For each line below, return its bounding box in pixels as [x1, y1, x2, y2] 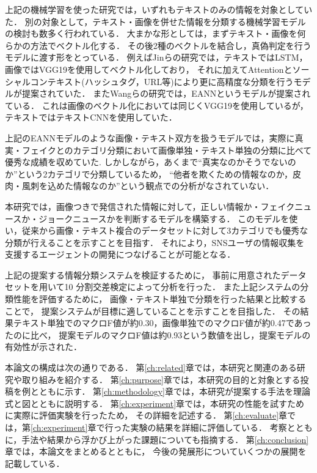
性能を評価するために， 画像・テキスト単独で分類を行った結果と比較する [13, 292, 307, 305]
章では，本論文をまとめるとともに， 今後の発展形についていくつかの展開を [5, 445, 307, 458]
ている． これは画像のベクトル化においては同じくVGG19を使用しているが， [5, 99, 308, 111]
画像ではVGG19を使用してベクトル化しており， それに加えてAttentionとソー [5, 62, 310, 75]
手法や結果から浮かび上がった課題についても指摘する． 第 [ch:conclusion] [21, 433, 309, 445]
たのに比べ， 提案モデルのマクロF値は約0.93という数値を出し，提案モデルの [5, 328, 311, 341]
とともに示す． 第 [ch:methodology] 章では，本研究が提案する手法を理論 [30, 385, 310, 398]
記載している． [5, 456, 65, 469]
